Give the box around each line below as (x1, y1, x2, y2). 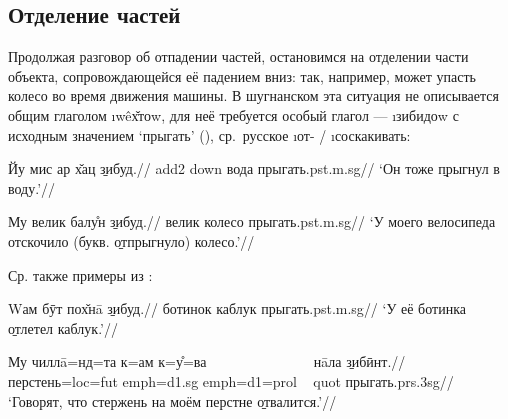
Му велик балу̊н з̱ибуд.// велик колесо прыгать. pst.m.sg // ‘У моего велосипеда (8, 211, 496, 232)
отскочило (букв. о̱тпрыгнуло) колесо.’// (8, 230, 255, 251)
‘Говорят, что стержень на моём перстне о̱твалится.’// (8, 390, 337, 411)
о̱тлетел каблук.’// (8, 317, 118, 338)
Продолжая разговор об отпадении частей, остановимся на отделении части (8, 46, 469, 67)
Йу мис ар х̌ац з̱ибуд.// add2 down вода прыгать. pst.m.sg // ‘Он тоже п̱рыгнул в (8, 158, 500, 179)
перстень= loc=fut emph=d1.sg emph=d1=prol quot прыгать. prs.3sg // (8, 370, 454, 391)
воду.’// (8, 177, 56, 198)
